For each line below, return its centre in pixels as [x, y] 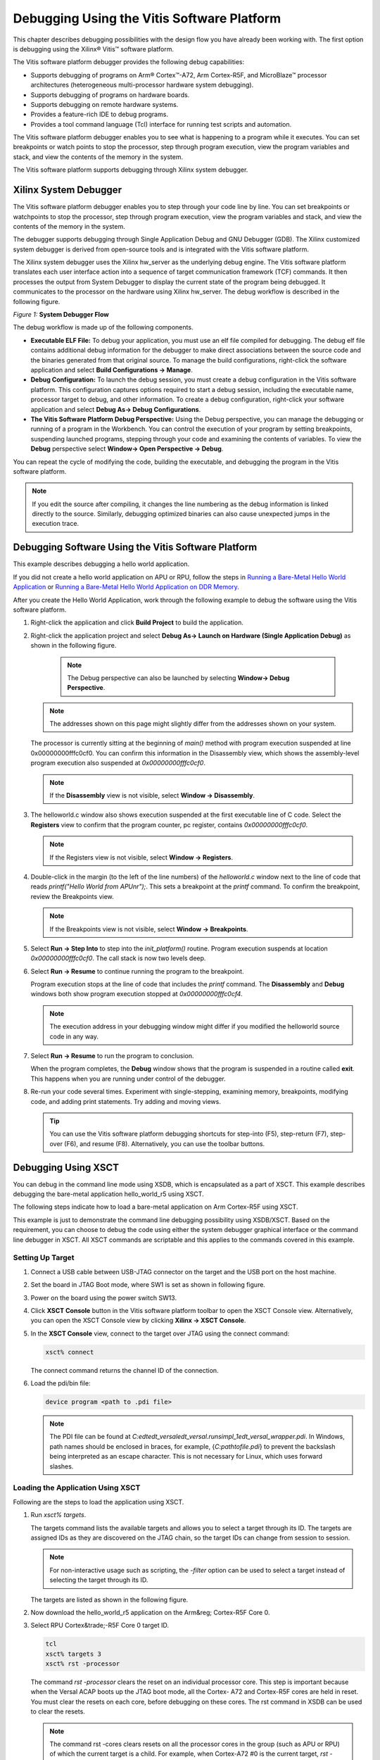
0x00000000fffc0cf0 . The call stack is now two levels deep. [118, 958]
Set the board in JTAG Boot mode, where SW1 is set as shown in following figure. [148, 1285]
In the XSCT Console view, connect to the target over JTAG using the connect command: [160, 1333]
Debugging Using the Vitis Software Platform [147, 18]
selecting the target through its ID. [99, 1580]
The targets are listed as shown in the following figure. [109, 1599]
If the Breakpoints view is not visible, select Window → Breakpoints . [149, 929]
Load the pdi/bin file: [61, 1383]
